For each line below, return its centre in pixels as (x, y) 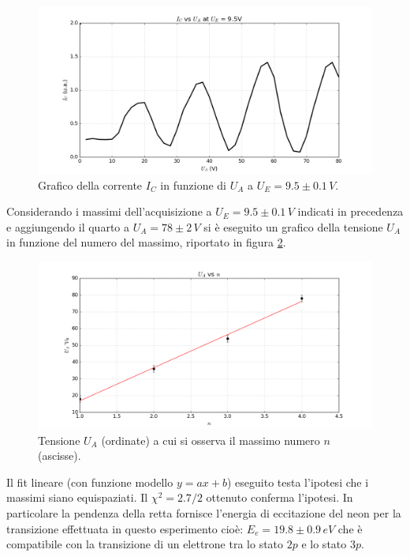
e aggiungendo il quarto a (68, 226)
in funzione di (193, 184)
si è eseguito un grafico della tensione (293, 226)
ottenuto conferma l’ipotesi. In (280, 497)
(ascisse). (60, 455)
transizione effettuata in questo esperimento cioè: (125, 528)
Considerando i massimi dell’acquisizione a (109, 211)
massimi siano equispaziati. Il (77, 497)
